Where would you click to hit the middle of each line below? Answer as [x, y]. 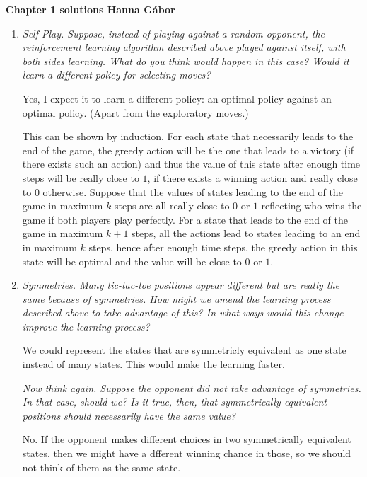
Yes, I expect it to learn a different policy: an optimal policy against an [177, 98]
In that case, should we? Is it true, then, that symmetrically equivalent [175, 402]
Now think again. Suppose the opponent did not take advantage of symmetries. [192, 387]
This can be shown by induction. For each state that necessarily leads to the [188, 136]
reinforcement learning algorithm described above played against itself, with [184, 47]
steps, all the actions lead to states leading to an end [246, 233]
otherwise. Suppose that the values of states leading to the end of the [193, 191]
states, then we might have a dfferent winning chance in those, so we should [187, 453]
